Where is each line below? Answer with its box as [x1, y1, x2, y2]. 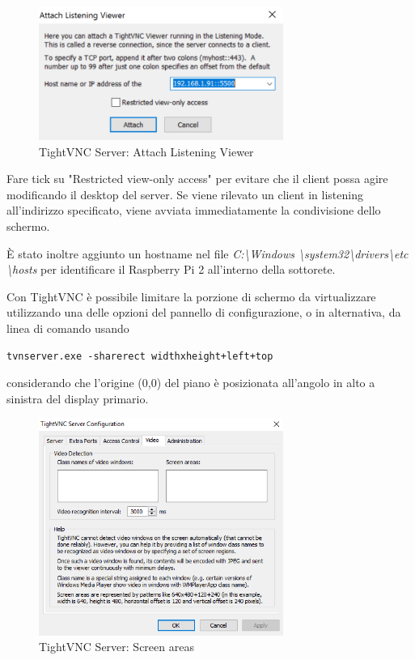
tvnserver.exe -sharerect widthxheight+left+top [6, 350, 273, 362]
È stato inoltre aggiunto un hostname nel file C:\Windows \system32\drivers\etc [6, 245, 409, 262]
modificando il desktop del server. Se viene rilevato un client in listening [6, 185, 363, 202]
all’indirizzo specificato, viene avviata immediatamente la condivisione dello [6, 202, 381, 219]
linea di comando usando [6, 320, 129, 337]
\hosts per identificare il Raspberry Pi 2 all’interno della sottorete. [6, 261, 336, 278]
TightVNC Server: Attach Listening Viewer [39, 143, 254, 160]
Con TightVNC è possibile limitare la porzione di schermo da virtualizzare [6, 287, 376, 304]
